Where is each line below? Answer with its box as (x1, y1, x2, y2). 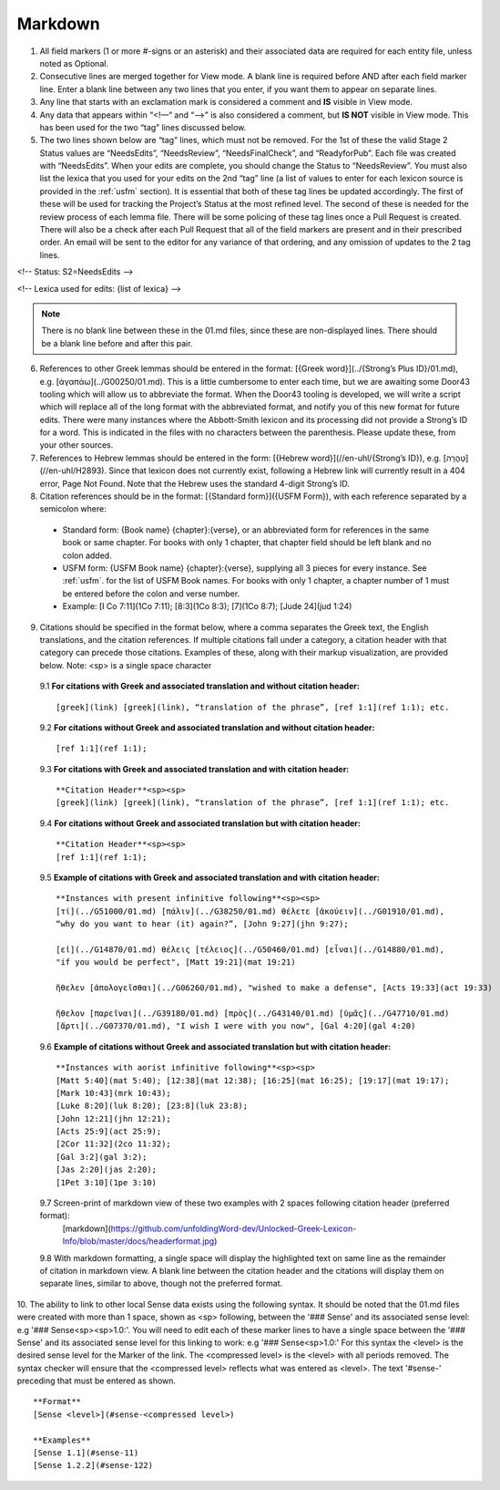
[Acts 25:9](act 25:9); (56, 1126, 162, 1137)
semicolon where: (39, 503, 107, 514)
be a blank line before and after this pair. (41, 337, 193, 348)
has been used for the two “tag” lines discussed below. (39, 121, 247, 132)
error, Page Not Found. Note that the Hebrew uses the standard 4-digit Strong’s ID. (39, 478, 351, 489)
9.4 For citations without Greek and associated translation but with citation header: (39, 817, 362, 829)
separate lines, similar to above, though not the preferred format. (39, 1278, 283, 1289)
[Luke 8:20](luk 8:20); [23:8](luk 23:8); (56, 1101, 249, 1112)
